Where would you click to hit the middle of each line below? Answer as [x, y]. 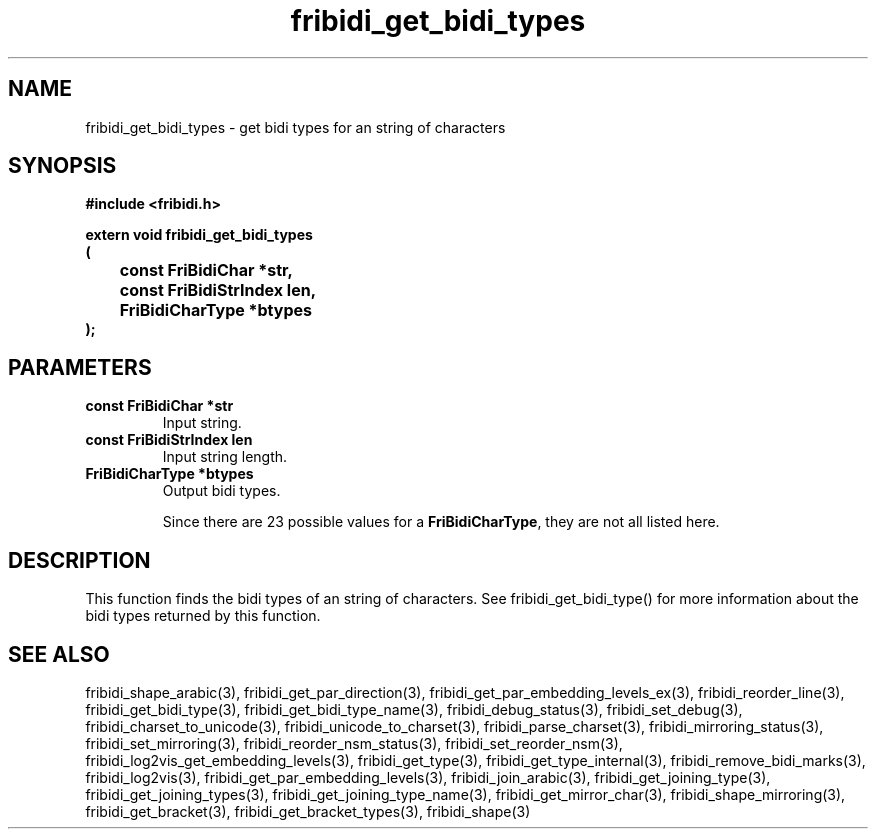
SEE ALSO [59, 654]
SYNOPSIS [62, 166]
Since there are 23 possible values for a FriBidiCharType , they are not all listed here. [441, 522]
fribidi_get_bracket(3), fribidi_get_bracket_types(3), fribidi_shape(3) [308, 811]
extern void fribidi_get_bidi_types [199, 235]
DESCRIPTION [79, 560]
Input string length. [225, 457]
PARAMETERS [80, 367]
